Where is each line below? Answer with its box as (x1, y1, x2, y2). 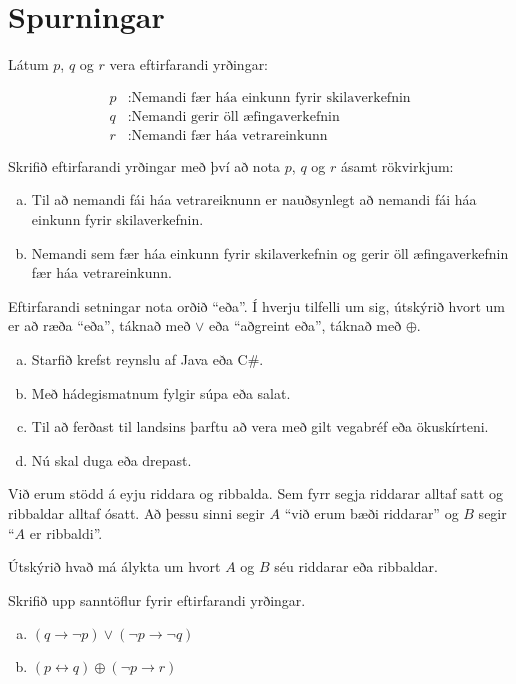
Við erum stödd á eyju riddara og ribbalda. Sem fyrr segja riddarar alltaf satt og (8, 483, 503, 504)
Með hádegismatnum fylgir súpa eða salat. (31, 382, 291, 403)
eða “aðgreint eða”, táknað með (209, 315, 402, 336)
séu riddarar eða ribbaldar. (274, 556, 438, 577)
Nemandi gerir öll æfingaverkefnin (131, 109, 340, 124)
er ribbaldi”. (29, 522, 103, 543)
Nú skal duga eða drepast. (31, 449, 192, 470)
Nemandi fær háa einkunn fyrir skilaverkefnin (131, 90, 411, 105)
